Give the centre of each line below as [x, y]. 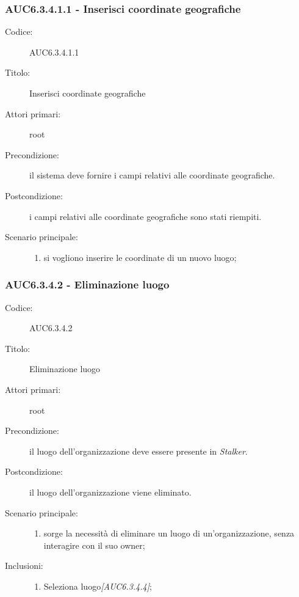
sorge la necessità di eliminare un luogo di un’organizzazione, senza [169, 533]
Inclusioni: [24, 566]
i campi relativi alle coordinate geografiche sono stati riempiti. [146, 216]
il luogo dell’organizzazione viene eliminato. [110, 492]
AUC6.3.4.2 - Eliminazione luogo [87, 284]
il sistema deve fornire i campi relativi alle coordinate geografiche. [152, 175]
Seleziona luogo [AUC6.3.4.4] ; [98, 586]
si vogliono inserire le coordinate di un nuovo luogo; [140, 257]
